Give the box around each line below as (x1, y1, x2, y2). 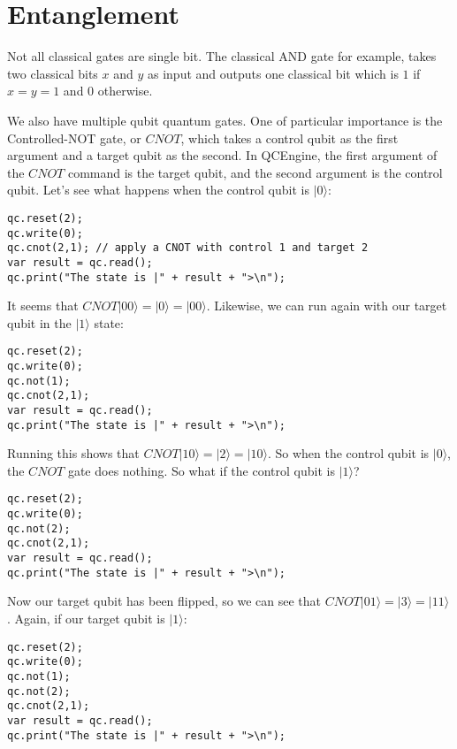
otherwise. (97, 81, 153, 100)
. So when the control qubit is (267, 444, 430, 462)
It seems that (7, 296, 79, 315)
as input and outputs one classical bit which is (148, 64, 399, 82)
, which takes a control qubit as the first (180, 128, 399, 147)
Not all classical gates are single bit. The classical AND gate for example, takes (7, 47, 437, 65)
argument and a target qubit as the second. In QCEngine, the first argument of (7, 146, 438, 164)
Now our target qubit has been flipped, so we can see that (7, 592, 321, 610)
